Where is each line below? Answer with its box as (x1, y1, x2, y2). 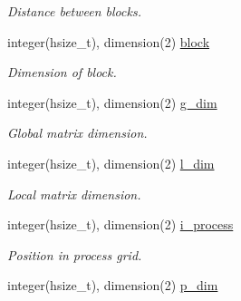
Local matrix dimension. (7, 184, 141, 203)
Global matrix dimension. (7, 123, 148, 142)
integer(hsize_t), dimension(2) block (7, 32, 210, 51)
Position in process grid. (7, 245, 142, 264)
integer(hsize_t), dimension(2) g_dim (7, 92, 217, 112)
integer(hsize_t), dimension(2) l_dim (7, 153, 215, 172)
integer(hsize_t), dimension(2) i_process (7, 215, 234, 234)
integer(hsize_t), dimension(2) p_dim (7, 276, 218, 295)
